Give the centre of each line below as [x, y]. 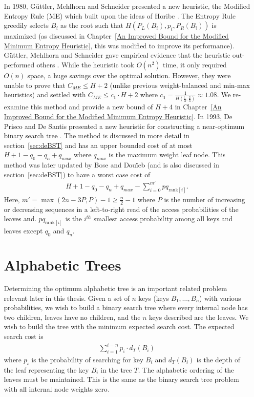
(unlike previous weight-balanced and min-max [180, 85]
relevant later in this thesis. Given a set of [67, 298]
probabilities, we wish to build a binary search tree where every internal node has [126, 307]
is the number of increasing [204, 199]
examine [16, 107]
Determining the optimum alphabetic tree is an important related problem [116, 288]
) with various [220, 298]
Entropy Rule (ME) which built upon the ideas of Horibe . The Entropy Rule [120, 15]
